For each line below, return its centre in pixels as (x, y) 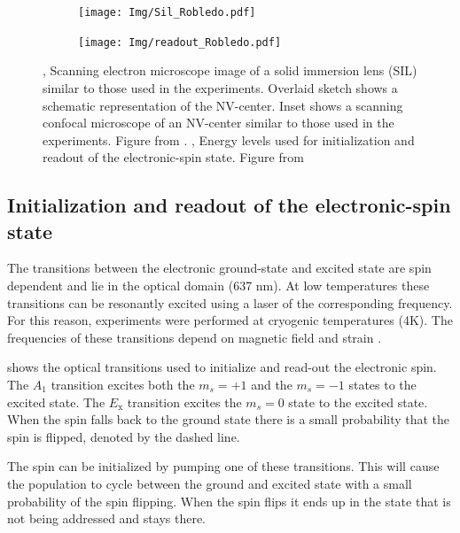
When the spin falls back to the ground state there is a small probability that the (229, 419)
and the (272, 385)
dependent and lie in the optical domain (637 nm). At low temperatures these (218, 286)
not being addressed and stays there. (106, 518)
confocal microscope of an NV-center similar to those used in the (218, 123)
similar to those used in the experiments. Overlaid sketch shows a (220, 87)
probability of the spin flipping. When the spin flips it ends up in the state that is (229, 501)
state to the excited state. (358, 402)
